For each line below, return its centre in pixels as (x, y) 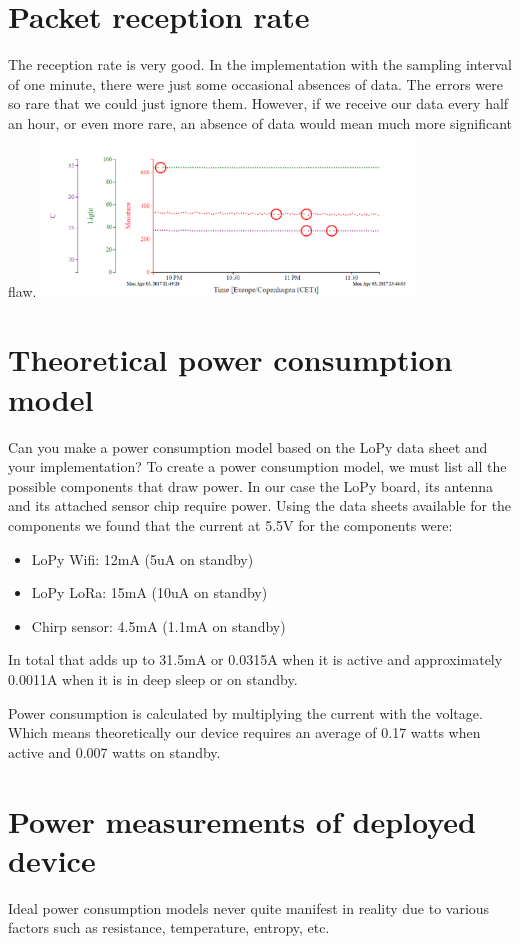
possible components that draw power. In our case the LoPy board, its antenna (251, 485)
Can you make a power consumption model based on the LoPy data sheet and (248, 446)
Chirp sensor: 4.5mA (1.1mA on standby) (158, 625)
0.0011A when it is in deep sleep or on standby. (153, 678)
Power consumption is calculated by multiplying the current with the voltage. (245, 712)
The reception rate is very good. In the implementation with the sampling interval (260, 64)
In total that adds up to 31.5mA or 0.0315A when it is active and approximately (255, 659)
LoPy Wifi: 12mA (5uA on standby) (142, 558)
